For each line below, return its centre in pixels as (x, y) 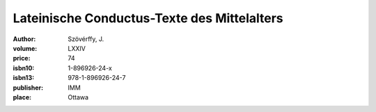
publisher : (28, 88)
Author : (24, 39)
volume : (25, 48)
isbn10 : (24, 68)
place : (22, 97)
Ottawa (78, 97)
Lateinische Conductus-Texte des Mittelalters (148, 18)
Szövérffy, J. (86, 39)
